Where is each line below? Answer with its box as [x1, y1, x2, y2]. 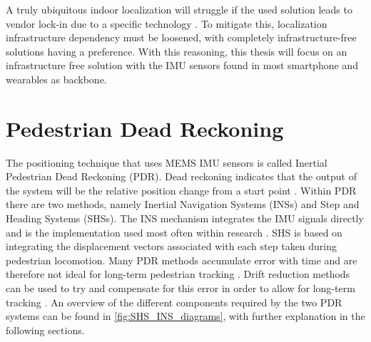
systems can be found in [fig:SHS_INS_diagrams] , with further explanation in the [6, 309, 365, 323]
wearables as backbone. [6, 71, 107, 86]
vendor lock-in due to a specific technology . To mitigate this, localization [6, 16, 327, 31]
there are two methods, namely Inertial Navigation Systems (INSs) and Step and [6, 197, 360, 212]
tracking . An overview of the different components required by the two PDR [6, 294, 342, 309]
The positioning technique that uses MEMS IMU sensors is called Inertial [6, 155, 327, 170]
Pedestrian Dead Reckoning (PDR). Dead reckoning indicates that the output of [6, 169, 357, 184]
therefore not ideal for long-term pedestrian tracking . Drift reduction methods [6, 266, 350, 281]
